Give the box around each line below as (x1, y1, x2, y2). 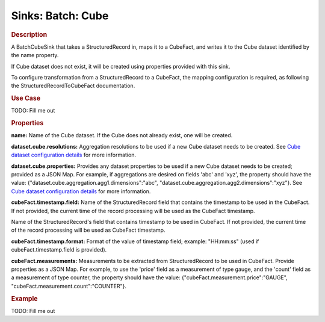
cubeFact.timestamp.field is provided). (11, 246, 107, 253)
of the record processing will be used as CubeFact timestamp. (11, 226, 166, 234)
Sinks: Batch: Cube (11, 9, 109, 22)
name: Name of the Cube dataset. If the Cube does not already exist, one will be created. (11, 132, 233, 139)
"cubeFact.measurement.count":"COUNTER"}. (11, 282, 126, 289)
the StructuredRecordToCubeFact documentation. (11, 82, 135, 90)
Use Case (11, 94, 41, 102)
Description (11, 30, 48, 39)
